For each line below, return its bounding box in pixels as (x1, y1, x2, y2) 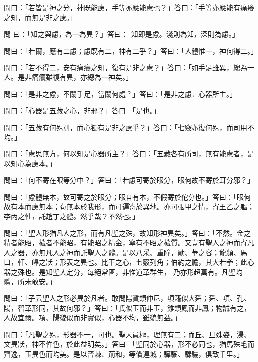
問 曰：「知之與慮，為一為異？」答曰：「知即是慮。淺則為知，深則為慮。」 (4, 29, 239, 39)
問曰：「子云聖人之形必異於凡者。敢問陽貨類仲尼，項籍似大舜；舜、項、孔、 (4, 293, 251, 303)
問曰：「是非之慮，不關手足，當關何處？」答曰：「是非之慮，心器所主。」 (4, 88, 237, 99)
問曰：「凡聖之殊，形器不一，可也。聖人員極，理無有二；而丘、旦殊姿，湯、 (4, 329, 251, 339)
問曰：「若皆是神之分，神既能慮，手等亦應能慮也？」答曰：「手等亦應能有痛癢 (4, 2, 254, 12)
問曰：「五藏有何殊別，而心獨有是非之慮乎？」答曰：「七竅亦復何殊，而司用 (4, 122, 247, 132)
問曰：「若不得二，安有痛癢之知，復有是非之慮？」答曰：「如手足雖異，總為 (4, 62, 247, 72)
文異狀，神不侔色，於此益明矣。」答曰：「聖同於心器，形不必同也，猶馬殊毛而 (4, 339, 254, 349)
